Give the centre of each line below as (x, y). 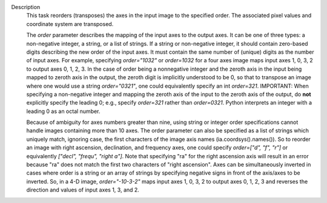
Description (26, 7)
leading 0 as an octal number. (63, 111)
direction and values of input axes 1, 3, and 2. (83, 190)
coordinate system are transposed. (70, 24)
